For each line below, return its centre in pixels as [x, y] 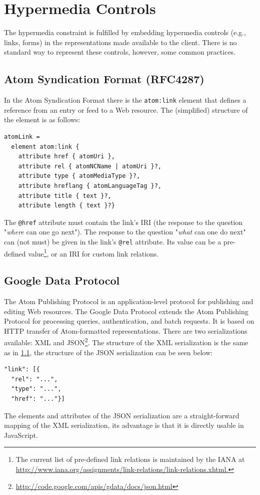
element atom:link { [45, 147]
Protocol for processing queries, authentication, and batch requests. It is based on [129, 321]
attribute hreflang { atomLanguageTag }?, [90, 186]
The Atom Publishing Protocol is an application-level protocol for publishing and [129, 301]
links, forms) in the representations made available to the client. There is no [120, 42]
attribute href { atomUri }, [66, 157]
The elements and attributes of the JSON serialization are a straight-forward [122, 415]
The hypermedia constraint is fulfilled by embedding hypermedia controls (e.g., [125, 32]
